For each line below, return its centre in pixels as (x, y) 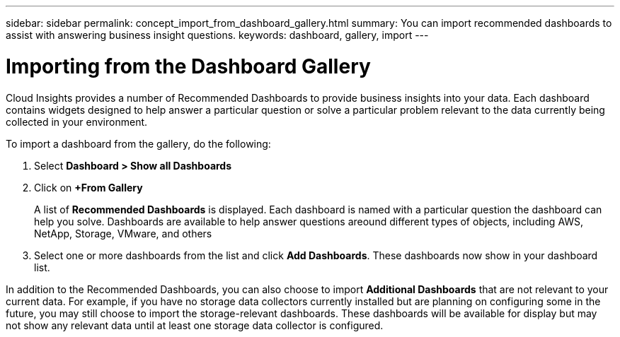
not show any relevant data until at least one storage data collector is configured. (195, 325)
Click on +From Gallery (88, 187)
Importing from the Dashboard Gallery (188, 66)
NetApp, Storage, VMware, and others (123, 233)
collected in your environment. (77, 122)
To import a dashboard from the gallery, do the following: (138, 143)
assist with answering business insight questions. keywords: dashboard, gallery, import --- (217, 35)
